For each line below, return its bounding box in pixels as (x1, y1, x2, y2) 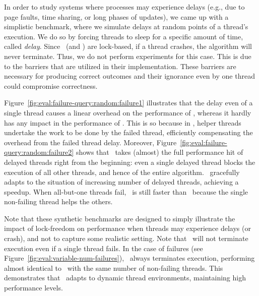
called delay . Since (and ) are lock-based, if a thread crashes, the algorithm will (4, 41, 252, 51)
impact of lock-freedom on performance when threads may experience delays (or (4, 223, 251, 233)
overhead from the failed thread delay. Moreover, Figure (4, 137, 177, 147)
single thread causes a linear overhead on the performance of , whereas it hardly (4, 107, 251, 117)
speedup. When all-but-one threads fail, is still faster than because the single (4, 186, 248, 197)
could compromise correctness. (4, 80, 98, 91)
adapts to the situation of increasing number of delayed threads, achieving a (4, 176, 239, 187)
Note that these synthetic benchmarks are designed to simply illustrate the (4, 213, 235, 223)
